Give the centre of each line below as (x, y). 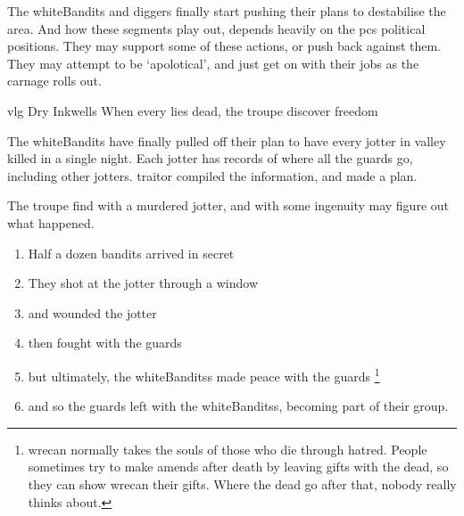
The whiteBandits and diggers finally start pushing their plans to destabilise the (227, 11)
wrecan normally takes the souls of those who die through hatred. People (228, 449)
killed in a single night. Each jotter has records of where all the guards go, (210, 158)
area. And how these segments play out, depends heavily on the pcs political (216, 28)
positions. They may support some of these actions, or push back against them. (224, 46)
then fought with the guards (105, 343)
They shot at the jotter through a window (143, 283)
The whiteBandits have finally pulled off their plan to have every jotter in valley (227, 140)
